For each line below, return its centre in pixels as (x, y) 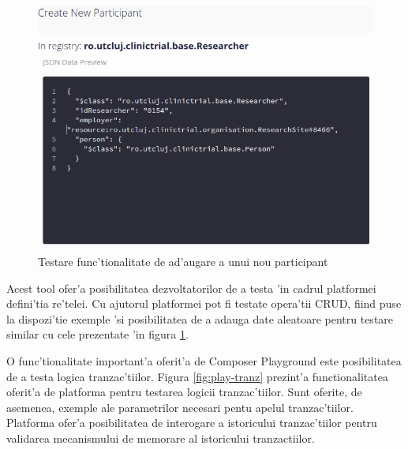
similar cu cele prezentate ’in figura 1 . (97, 334)
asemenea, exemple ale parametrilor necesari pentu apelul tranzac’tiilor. (180, 407)
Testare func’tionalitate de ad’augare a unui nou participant (183, 261)
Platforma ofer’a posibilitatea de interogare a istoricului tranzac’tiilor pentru (192, 423)
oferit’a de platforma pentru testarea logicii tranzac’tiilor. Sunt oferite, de (184, 392)
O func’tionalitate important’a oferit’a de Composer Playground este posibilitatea (204, 360)
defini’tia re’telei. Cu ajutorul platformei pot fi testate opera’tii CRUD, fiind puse (204, 303)
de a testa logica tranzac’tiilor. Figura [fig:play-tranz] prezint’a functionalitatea (197, 376)
